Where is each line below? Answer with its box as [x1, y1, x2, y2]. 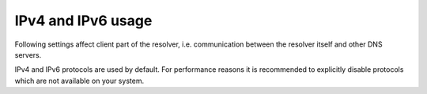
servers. [14, 50, 42, 59]
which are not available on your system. [14, 76, 145, 85]
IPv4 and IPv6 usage [14, 12, 153, 29]
